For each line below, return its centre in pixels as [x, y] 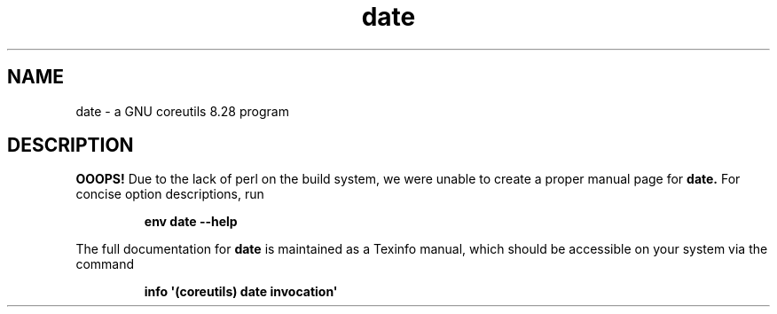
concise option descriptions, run [170, 194]
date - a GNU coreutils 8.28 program [182, 111]
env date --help [191, 222]
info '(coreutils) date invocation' [241, 292]
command [105, 264]
